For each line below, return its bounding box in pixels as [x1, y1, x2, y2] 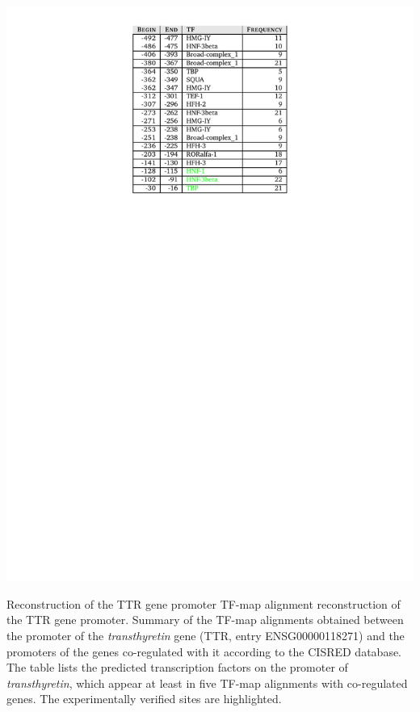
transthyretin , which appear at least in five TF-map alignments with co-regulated [6, 674, 408, 691]
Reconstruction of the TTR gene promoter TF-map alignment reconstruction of [6, 595, 401, 612]
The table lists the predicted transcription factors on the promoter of [6, 659, 348, 676]
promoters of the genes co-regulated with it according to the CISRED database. [6, 643, 402, 660]
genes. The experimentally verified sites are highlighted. [6, 690, 282, 707]
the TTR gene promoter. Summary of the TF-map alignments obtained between [6, 611, 404, 628]
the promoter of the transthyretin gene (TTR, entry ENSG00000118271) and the [6, 626, 405, 643]
